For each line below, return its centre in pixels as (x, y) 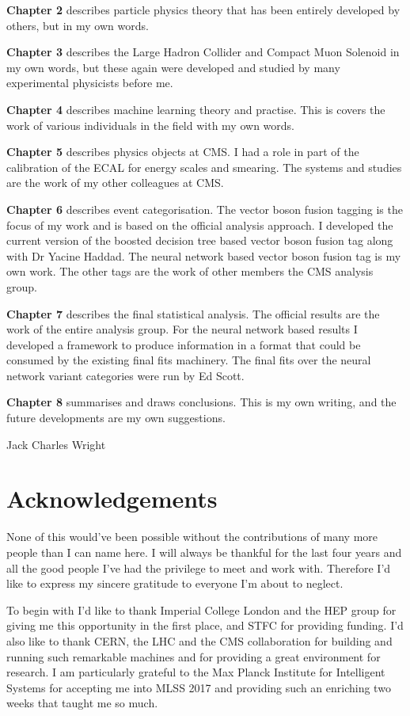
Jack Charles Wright (56, 444)
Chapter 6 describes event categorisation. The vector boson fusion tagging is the (205, 209)
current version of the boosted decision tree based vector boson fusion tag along (200, 240)
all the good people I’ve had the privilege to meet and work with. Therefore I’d (199, 567)
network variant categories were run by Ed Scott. (125, 375)
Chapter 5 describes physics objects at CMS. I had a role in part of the (183, 152)
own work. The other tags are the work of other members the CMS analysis (190, 271)
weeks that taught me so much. (82, 703)
